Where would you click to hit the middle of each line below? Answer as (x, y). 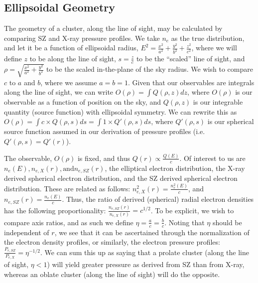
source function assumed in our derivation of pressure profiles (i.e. (105, 131)
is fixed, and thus (104, 158)
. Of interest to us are (212, 158)
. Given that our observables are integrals (191, 82)
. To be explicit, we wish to (192, 210)
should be (227, 222)
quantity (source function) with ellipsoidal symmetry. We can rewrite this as (121, 111)
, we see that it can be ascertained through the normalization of (152, 232)
